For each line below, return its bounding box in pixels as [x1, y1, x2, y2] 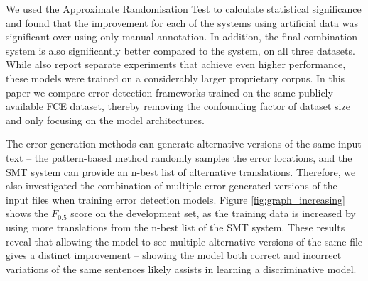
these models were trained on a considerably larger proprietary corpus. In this [6, 70, 345, 85]
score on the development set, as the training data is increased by [70, 206, 356, 221]
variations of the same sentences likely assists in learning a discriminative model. [6, 261, 357, 276]
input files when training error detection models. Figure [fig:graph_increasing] [6, 192, 345, 206]
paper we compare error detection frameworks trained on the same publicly [6, 84, 333, 99]
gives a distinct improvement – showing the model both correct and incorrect [6, 248, 342, 263]
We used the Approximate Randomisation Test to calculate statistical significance [6, 1, 362, 16]
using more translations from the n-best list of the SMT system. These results [6, 219, 345, 234]
